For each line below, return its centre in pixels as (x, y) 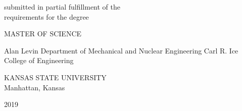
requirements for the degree (46, 16)
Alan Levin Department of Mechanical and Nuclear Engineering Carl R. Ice (121, 50)
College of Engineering (39, 60)
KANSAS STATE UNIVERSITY (55, 77)
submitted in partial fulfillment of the (62, 7)
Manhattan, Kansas (35, 87)
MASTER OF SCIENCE (43, 34)
